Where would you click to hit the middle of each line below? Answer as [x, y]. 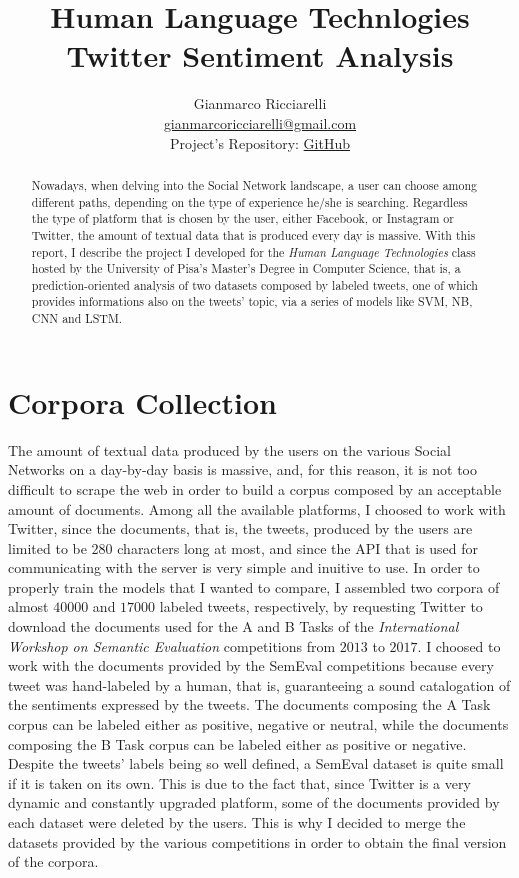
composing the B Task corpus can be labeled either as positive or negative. [237, 743]
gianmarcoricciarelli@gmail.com [260, 122]
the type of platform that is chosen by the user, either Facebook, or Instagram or [242, 218]
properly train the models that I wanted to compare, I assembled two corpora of [254, 586]
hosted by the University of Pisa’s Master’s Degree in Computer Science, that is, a [246, 268]
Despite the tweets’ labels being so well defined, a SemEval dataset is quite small [256, 763]
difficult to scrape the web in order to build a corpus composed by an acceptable [255, 488]
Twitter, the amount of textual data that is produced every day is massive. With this [253, 234]
